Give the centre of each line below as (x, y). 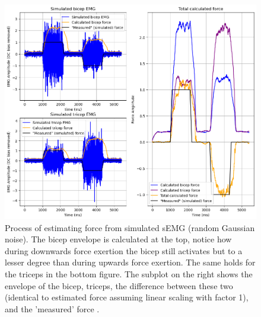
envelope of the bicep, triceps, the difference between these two (119, 285)
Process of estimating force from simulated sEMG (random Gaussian (130, 227)
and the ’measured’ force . (52, 308)
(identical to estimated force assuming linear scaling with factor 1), (127, 297)
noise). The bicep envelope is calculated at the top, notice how (118, 239)
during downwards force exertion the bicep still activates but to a (124, 250)
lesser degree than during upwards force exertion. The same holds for (130, 262)
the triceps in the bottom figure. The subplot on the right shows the (129, 274)
